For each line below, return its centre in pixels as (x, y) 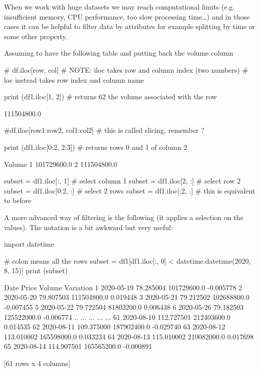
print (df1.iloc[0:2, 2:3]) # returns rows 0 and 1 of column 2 (96, 147)
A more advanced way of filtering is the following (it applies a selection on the (124, 217)
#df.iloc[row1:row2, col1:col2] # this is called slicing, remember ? (104, 130)
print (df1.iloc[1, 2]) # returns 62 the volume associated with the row (110, 97)
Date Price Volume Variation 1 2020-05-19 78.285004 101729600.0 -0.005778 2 (123, 287)
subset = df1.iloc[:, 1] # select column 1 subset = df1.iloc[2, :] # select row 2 (122, 181)
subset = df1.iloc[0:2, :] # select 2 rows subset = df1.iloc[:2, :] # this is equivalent (130, 190)
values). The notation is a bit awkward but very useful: (88, 227)
